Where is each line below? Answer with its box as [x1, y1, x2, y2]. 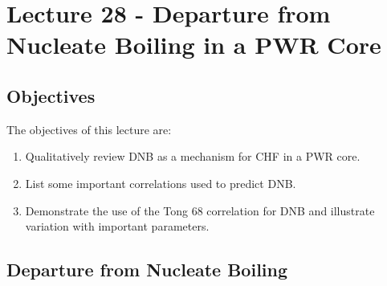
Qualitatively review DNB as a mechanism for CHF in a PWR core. [25, 148, 361, 165]
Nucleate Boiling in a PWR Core [6, 28, 381, 61]
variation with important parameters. [25, 218, 210, 235]
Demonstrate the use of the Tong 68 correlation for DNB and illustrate [25, 202, 375, 219]
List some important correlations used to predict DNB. [25, 174, 296, 191]
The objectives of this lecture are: [6, 121, 172, 137]
